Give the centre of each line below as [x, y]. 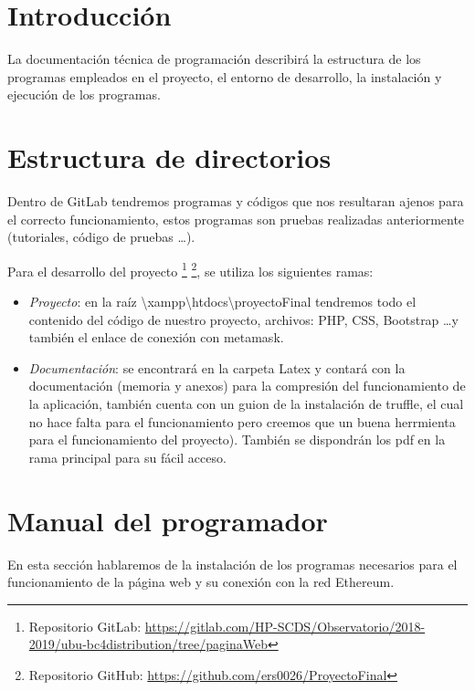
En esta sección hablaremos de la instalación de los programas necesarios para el [232, 564]
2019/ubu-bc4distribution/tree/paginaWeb [148, 644]
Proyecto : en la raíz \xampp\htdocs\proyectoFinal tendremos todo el [222, 302]
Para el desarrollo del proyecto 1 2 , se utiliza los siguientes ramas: [190, 269]
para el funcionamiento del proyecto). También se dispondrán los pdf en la [237, 440]
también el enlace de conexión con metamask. [156, 337]
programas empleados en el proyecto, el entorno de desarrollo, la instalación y [225, 76]
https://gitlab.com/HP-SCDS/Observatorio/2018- [285, 626]
